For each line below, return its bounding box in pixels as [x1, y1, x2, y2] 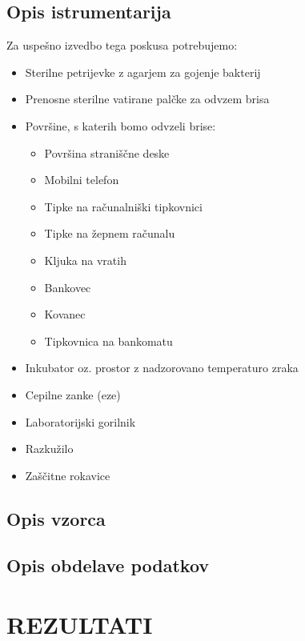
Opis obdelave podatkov [6, 553, 210, 578]
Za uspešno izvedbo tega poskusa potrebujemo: [6, 37, 238, 54]
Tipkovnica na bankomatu [44, 332, 173, 349]
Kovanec [44, 306, 86, 323]
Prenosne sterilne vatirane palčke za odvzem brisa [25, 90, 270, 107]
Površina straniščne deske [44, 144, 170, 161]
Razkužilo [25, 440, 74, 457]
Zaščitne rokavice [25, 467, 110, 483]
